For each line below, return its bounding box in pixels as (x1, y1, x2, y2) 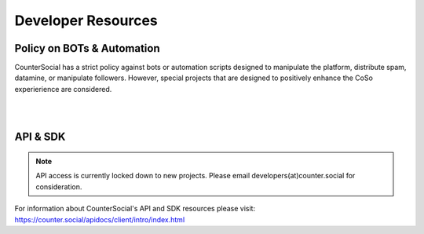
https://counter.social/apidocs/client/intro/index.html (14, 214, 185, 224)
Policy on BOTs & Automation (14, 42, 160, 55)
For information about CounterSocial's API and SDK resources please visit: (14, 204, 255, 214)
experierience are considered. (14, 84, 112, 93)
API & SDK (14, 130, 66, 144)
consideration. (35, 181, 82, 192)
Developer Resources (14, 12, 159, 29)
